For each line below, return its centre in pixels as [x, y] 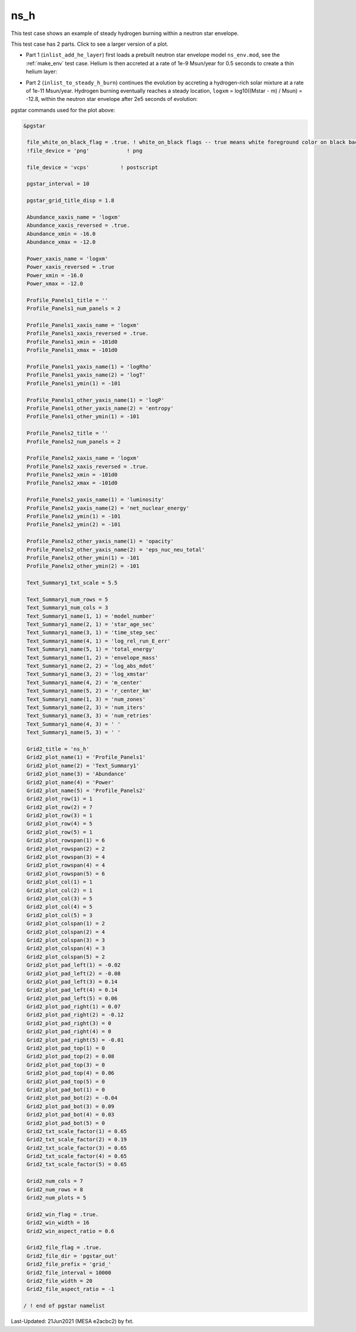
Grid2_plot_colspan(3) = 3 [66, 940]
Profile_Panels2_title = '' [68, 433]
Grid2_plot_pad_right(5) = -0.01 [75, 1040]
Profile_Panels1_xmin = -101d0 [72, 342]
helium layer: [42, 72]
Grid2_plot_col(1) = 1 [60, 882]
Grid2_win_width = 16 [58, 1223]
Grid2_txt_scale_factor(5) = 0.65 [77, 1165]
